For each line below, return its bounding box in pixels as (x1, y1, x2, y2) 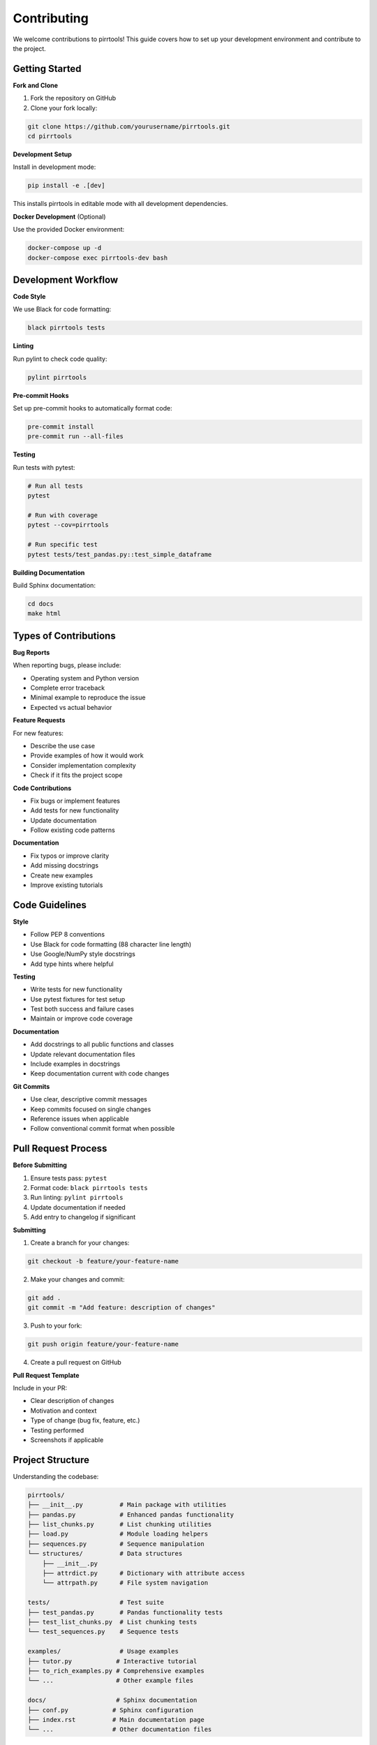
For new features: (13, 729, 64, 737)
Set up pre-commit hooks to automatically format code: (13, 404, 172, 413)
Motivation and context (30, 1406, 97, 1415)
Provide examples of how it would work (30, 751, 144, 760)
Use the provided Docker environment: (13, 225, 125, 234)
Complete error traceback (30, 684, 105, 692)
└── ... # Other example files (27, 1677, 193, 1685)
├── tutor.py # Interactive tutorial (27, 1657, 198, 1665)
